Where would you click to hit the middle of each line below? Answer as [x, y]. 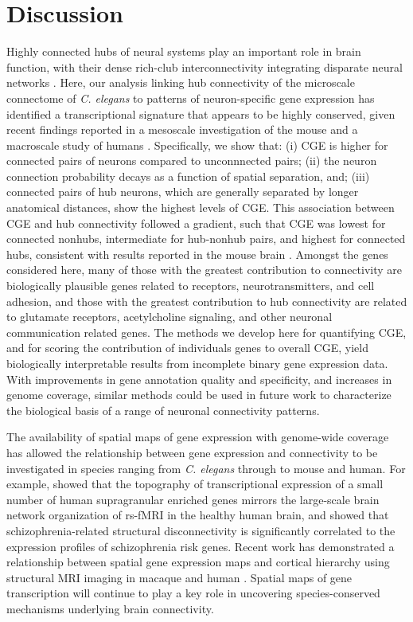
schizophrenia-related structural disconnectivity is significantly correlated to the [201, 530]
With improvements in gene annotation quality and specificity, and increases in [199, 379]
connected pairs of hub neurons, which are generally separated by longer [183, 192]
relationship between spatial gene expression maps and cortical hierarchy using [198, 562]
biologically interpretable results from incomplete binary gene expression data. [197, 363]
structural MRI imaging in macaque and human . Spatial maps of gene [179, 577]
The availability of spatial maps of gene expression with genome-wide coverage [198, 437]
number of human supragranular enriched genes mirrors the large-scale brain [193, 499]
